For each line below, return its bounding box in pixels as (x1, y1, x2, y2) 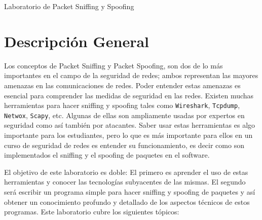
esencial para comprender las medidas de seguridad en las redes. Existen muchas (4, 90, 254, 100)
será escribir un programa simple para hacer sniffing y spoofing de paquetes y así (4, 186, 255, 197)
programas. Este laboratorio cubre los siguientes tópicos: (4, 206, 179, 217)
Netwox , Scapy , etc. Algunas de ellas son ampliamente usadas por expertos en (4, 109, 245, 120)
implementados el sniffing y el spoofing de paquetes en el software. (4, 150, 210, 160)
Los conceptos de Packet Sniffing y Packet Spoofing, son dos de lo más (4, 60, 223, 70)
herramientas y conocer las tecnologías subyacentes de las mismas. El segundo (4, 176, 246, 187)
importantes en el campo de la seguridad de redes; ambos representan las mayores (4, 70, 258, 81)
